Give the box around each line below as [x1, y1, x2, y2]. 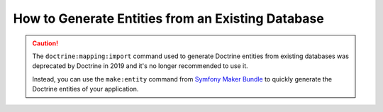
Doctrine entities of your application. [32, 85, 139, 94]
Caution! [32, 39, 59, 47]
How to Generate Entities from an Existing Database [13, 11, 324, 26]
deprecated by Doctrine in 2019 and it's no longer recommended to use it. [32, 62, 248, 70]
